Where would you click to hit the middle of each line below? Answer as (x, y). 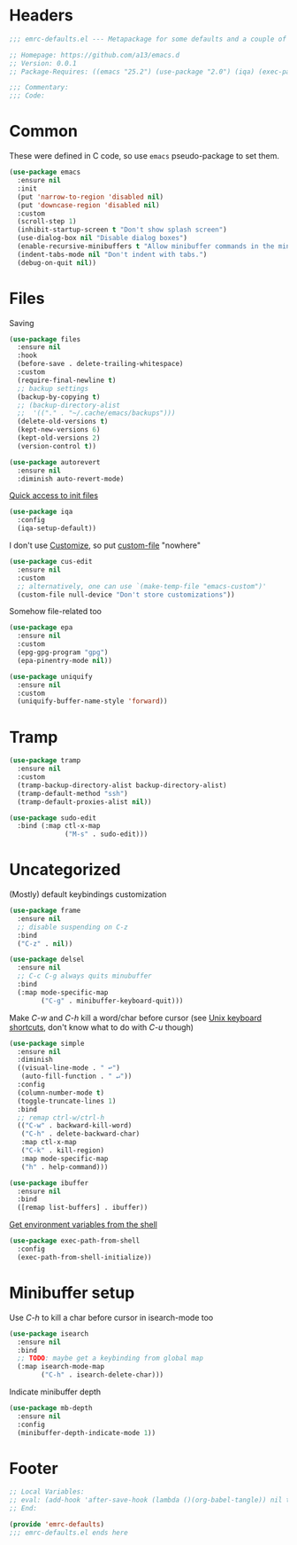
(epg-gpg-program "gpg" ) (63, 652)
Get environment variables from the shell (83, 1225)
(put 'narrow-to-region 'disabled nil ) (91, 197)
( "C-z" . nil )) (45, 944)
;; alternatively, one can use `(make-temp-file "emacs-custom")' (142, 586)
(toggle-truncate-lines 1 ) (67, 1101)
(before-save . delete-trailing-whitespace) (100, 364)
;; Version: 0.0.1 (43, 63)
